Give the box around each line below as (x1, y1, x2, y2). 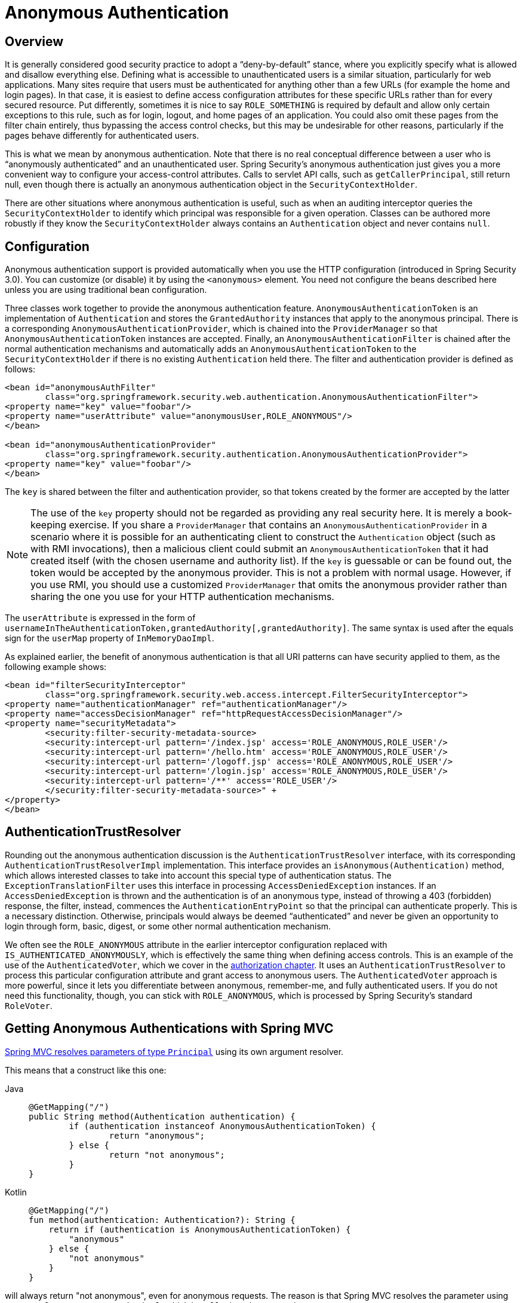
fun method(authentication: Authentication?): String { (29, 1215, 296, 1225)
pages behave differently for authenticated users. (5, 130, 199, 141)
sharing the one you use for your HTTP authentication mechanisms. (30, 591, 334, 603)
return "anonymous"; (109, 1130, 205, 1140)
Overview (5, 33, 64, 49)
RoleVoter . (5, 1000, 53, 1011)
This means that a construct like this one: (5, 1065, 167, 1075)
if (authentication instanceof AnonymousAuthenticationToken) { (69, 1121, 376, 1131)
